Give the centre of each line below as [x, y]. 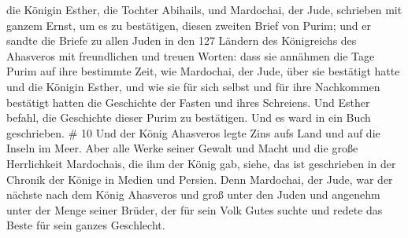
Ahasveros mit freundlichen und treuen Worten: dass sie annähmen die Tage [191, 55]
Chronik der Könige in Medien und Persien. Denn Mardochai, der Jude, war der [200, 179]
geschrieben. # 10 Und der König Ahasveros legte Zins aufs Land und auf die [193, 132]
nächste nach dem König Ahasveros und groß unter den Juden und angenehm [193, 194]
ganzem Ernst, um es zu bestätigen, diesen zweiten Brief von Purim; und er [189, 25]
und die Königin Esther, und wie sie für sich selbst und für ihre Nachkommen [193, 86]
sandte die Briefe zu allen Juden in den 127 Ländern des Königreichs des [182, 40]
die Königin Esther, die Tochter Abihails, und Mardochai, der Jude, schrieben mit [204, 9]
